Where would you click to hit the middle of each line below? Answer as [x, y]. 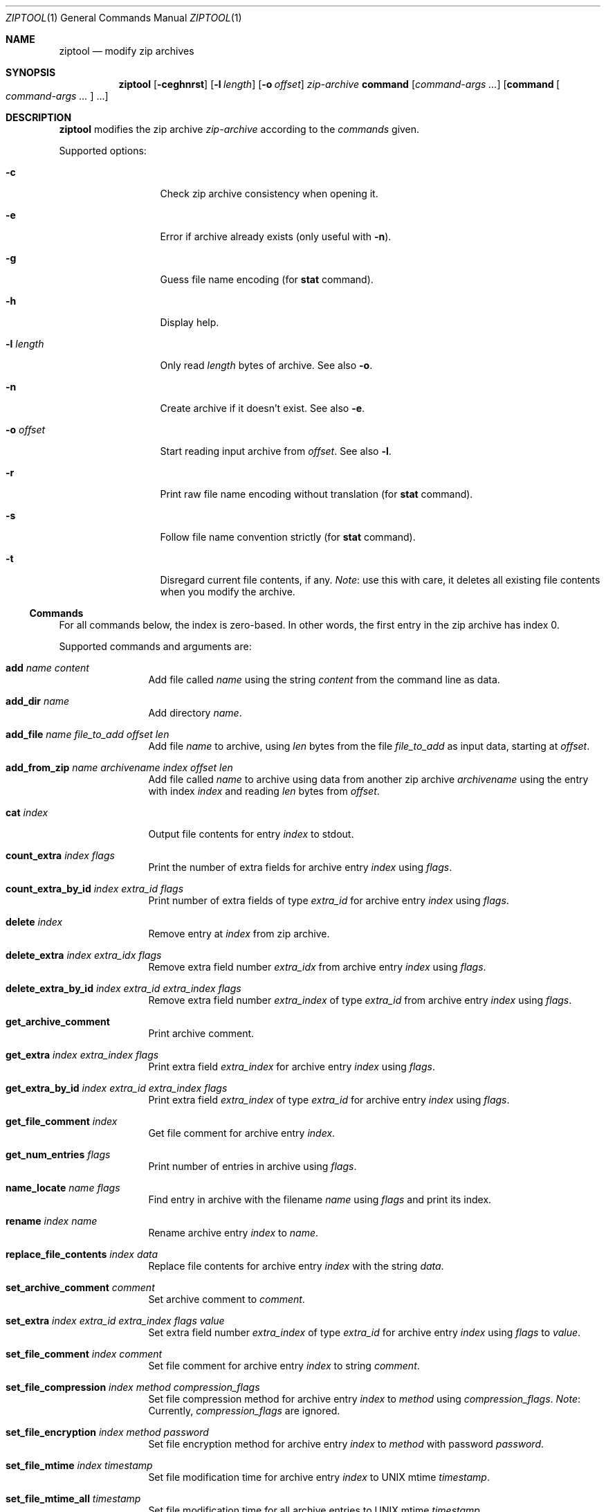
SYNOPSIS [31, 72]
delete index [34, 922]
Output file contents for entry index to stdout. [251, 834]
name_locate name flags [63, 1188]
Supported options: [103, 151]
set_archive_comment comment [80, 1287]
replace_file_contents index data [82, 1254]
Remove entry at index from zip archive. [239, 934]
